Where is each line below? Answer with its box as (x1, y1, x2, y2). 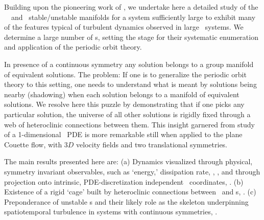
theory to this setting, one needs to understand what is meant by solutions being (4, 79, 257, 90)
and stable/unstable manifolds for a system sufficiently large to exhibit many (11, 11, 256, 22)
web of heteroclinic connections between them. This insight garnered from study (4, 119, 255, 129)
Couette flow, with (4, 139, 62, 149)
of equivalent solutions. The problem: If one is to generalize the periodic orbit (4, 69, 247, 79)
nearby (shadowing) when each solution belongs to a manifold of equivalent (4, 89, 239, 99)
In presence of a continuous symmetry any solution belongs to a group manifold (4, 58, 254, 69)
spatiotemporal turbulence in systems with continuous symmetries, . (4, 206, 218, 217)
